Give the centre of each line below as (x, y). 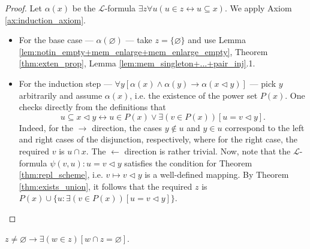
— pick (263, 83)
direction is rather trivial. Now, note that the (207, 151)
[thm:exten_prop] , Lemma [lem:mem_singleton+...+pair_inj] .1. (137, 63)
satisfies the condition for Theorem (188, 163)
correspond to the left (265, 127)
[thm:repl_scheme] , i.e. (61, 174)
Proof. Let (23, 8)
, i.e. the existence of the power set (194, 95)
